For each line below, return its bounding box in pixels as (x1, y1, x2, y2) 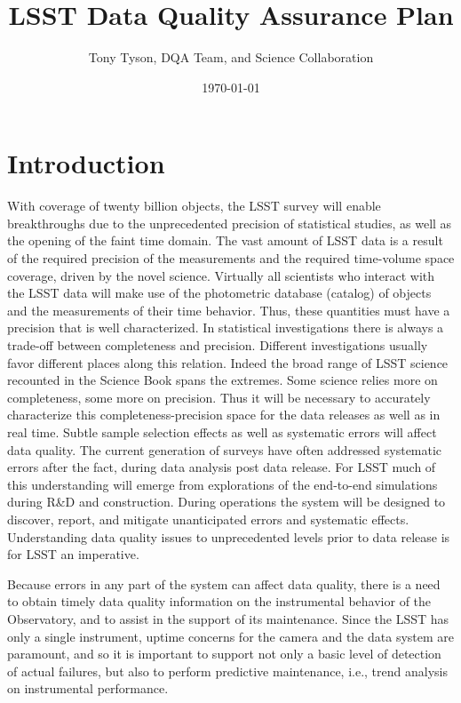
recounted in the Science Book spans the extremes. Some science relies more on (7, 371, 438, 389)
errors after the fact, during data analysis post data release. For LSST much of (7, 458, 436, 476)
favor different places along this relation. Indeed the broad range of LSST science (7, 353, 449, 371)
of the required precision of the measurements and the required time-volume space (7, 249, 455, 268)
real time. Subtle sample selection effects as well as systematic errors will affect (7, 422, 437, 441)
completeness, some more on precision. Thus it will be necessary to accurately (7, 387, 431, 406)
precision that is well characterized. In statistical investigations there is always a (7, 318, 444, 337)
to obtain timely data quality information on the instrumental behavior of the (7, 592, 432, 611)
